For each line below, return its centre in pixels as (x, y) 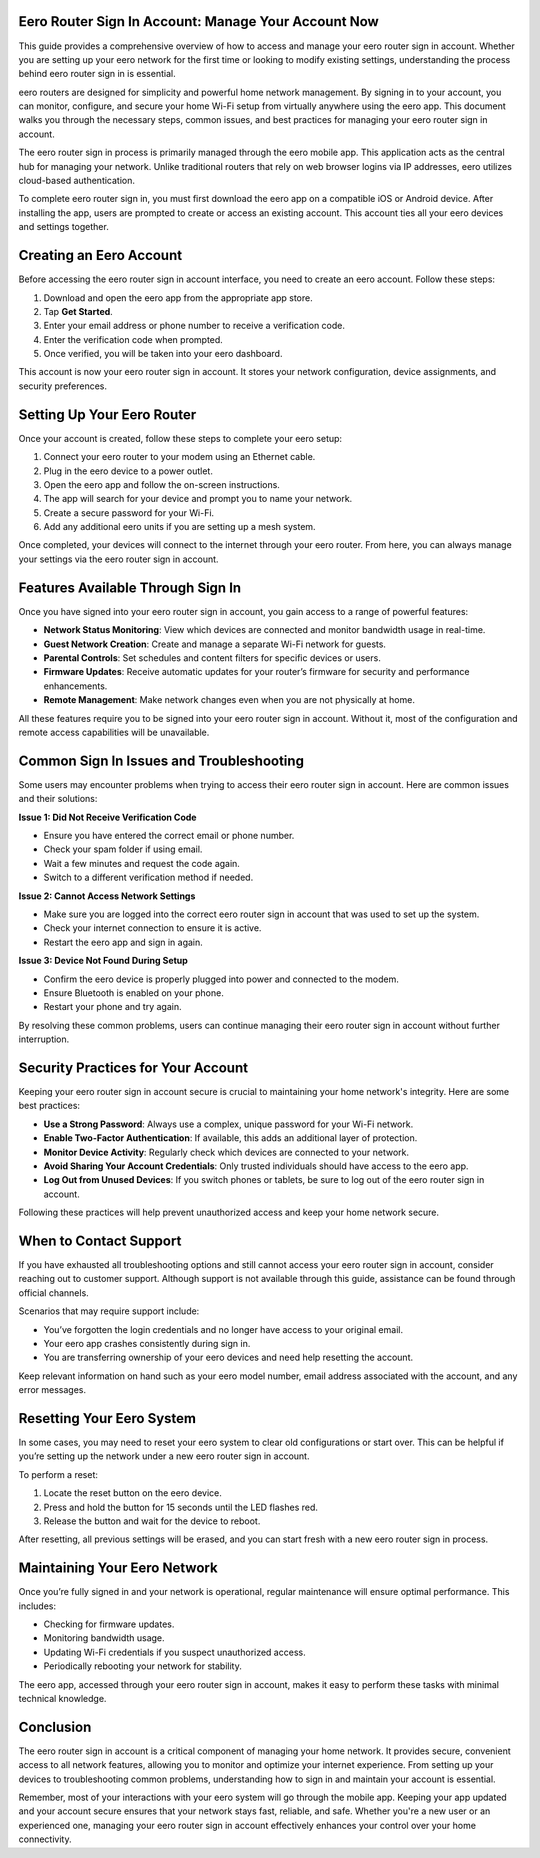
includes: (37, 1606)
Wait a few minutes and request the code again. (141, 863)
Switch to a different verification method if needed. (148, 877)
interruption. (44, 1039)
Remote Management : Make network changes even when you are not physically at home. (229, 700)
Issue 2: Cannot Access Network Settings (107, 896)
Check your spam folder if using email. (123, 849)
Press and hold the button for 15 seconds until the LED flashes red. (181, 1507)
